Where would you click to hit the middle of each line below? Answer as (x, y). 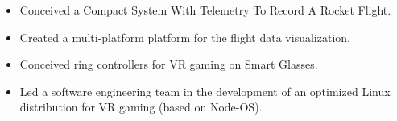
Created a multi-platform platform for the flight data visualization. (185, 37)
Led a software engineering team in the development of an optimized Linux (205, 91)
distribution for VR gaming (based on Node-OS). (141, 107)
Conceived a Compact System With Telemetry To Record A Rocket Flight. (205, 10)
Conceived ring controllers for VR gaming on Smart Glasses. (169, 64)
